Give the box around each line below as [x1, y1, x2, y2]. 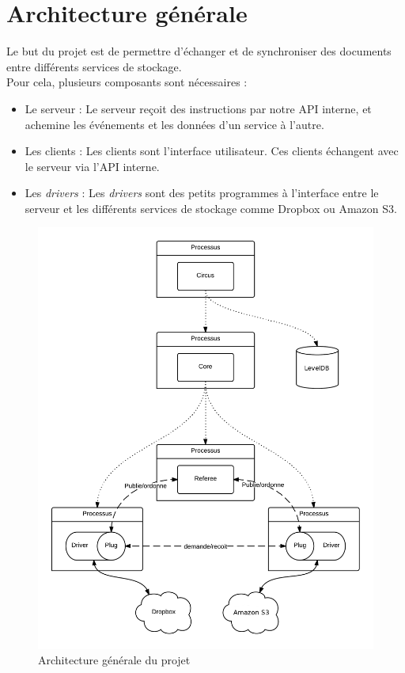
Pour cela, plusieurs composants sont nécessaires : [6, 74, 248, 90]
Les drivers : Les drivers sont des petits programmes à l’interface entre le [25, 184, 379, 201]
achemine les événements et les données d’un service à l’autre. [25, 116, 324, 132]
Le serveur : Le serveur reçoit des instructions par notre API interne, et [25, 100, 372, 116]
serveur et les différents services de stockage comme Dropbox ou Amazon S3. [25, 200, 397, 216]
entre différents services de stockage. [6, 58, 182, 74]
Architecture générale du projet [38, 652, 191, 668]
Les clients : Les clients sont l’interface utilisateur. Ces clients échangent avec [25, 143, 399, 159]
